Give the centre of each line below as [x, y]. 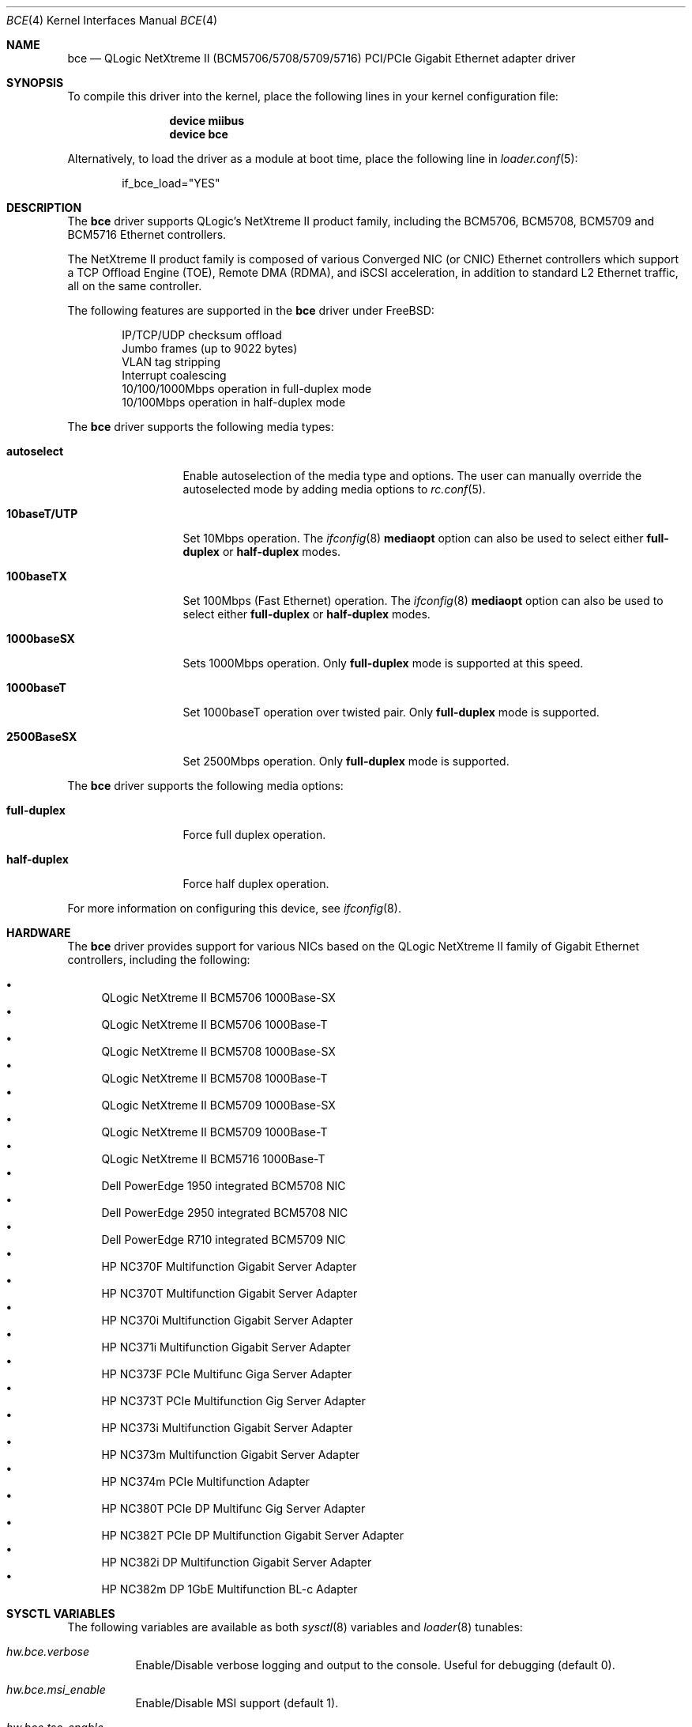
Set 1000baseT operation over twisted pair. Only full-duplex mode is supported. [391, 712]
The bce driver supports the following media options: [205, 786]
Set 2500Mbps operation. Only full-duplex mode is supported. [346, 761]
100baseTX [37, 576]
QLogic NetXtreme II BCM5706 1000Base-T [214, 1024]
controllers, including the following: [159, 960]
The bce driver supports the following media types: [201, 427]
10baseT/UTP [42, 514]
